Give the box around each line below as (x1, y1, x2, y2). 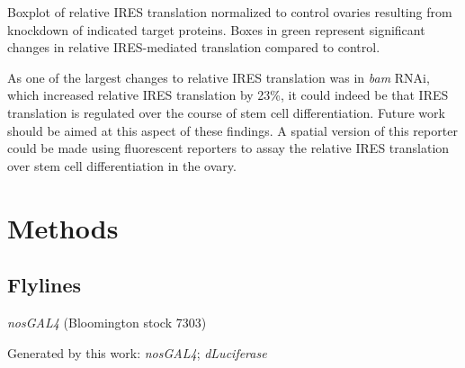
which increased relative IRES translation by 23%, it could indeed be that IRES (7, 85, 449, 104)
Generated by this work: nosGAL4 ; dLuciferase (7, 343, 267, 362)
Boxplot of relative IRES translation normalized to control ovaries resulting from (7, 3, 452, 21)
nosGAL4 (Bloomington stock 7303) (7, 312, 207, 331)
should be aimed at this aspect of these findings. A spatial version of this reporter (7, 121, 458, 139)
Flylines (7, 271, 82, 299)
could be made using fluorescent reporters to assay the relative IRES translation (7, 139, 450, 157)
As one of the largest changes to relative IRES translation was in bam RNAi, (7, 67, 430, 86)
